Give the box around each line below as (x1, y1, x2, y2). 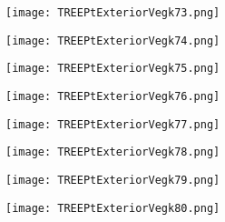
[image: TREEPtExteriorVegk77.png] (5, 117, 220, 131)
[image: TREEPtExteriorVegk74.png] (5, 34, 220, 47)
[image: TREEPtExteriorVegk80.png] (5, 201, 220, 215)
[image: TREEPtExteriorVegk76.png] (5, 89, 220, 103)
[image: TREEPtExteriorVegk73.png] (5, 6, 220, 19)
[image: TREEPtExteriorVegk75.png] (5, 62, 220, 76)
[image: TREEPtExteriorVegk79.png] (5, 173, 220, 187)
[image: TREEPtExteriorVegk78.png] (5, 146, 220, 159)
